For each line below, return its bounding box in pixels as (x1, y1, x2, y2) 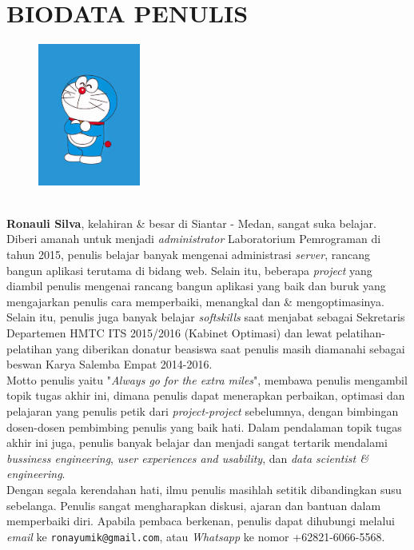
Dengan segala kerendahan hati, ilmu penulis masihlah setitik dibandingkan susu (6, 480, 402, 497)
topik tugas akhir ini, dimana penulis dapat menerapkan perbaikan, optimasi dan (6, 387, 405, 404)
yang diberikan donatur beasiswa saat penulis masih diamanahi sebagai (55, 340, 405, 357)
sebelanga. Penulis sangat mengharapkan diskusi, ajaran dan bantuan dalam (6, 496, 381, 513)
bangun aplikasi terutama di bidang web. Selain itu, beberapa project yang (6, 261, 372, 278)
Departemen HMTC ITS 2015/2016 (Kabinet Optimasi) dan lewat (6, 325, 332, 341)
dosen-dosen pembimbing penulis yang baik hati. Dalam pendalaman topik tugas (6, 418, 402, 435)
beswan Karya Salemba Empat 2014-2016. (6, 356, 213, 373)
